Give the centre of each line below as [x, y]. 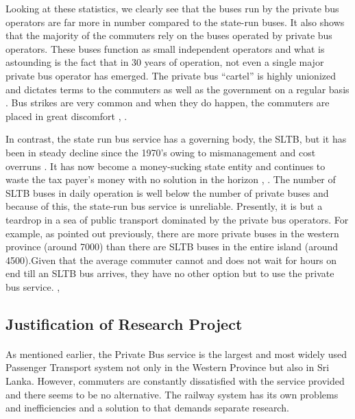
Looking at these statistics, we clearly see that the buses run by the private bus [172, 8]
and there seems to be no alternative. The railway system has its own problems [172, 394]
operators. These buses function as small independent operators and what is [165, 48]
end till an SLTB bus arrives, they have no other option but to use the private [170, 273]
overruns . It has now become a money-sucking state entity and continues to [166, 166]
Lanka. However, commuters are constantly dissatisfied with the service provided [175, 381]
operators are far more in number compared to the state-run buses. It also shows [175, 22]
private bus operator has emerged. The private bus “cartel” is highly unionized [171, 75]
